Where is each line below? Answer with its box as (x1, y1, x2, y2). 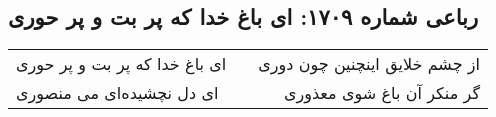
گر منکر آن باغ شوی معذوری (283, 81, 481, 105)
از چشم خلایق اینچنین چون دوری (258, 52, 481, 76)
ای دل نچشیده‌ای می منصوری (16, 81, 219, 105)
